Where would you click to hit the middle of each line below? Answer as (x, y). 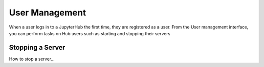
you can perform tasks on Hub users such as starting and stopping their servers (90, 33)
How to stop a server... (32, 59)
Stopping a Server (37, 47)
